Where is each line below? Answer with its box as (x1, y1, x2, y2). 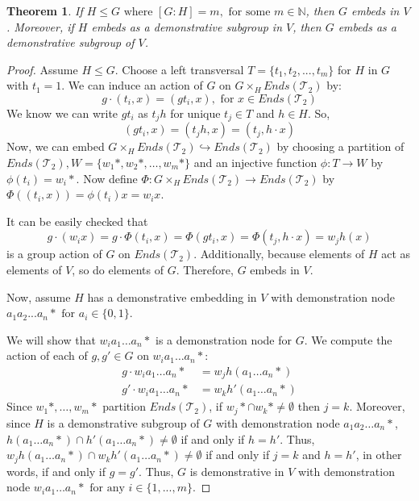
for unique (170, 104, 221, 121)
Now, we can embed (6, 138, 105, 155)
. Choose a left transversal (114, 61, 244, 77)
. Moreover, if (6, 18, 74, 35)
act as (381, 245, 411, 262)
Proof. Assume (6, 61, 78, 77)
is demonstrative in (189, 462, 284, 479)
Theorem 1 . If (6, 2, 83, 19)
